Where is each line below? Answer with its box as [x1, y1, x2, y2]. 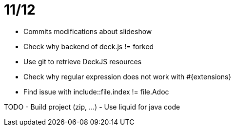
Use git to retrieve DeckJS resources [23, 57, 142, 66]
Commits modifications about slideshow [23, 27, 152, 36]
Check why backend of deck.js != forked [23, 42, 154, 51]
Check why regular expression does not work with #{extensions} [23, 72, 232, 81]
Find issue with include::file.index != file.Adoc [23, 87, 169, 96]
